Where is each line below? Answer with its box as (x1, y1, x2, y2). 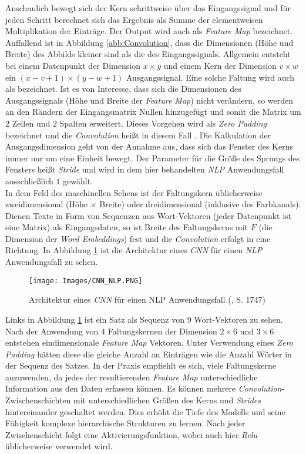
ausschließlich (5, 174, 53, 187)
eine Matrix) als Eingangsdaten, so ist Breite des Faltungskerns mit (5, 221, 248, 233)
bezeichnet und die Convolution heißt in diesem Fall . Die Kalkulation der (5, 128, 271, 141)
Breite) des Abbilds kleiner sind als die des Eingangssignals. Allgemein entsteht (5, 48, 291, 60)
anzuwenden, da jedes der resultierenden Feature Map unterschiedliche (5, 370, 258, 383)
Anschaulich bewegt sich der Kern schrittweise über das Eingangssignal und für (5, 2, 291, 14)
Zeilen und (12, 117, 51, 129)
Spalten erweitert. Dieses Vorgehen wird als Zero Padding (59, 117, 267, 129)
